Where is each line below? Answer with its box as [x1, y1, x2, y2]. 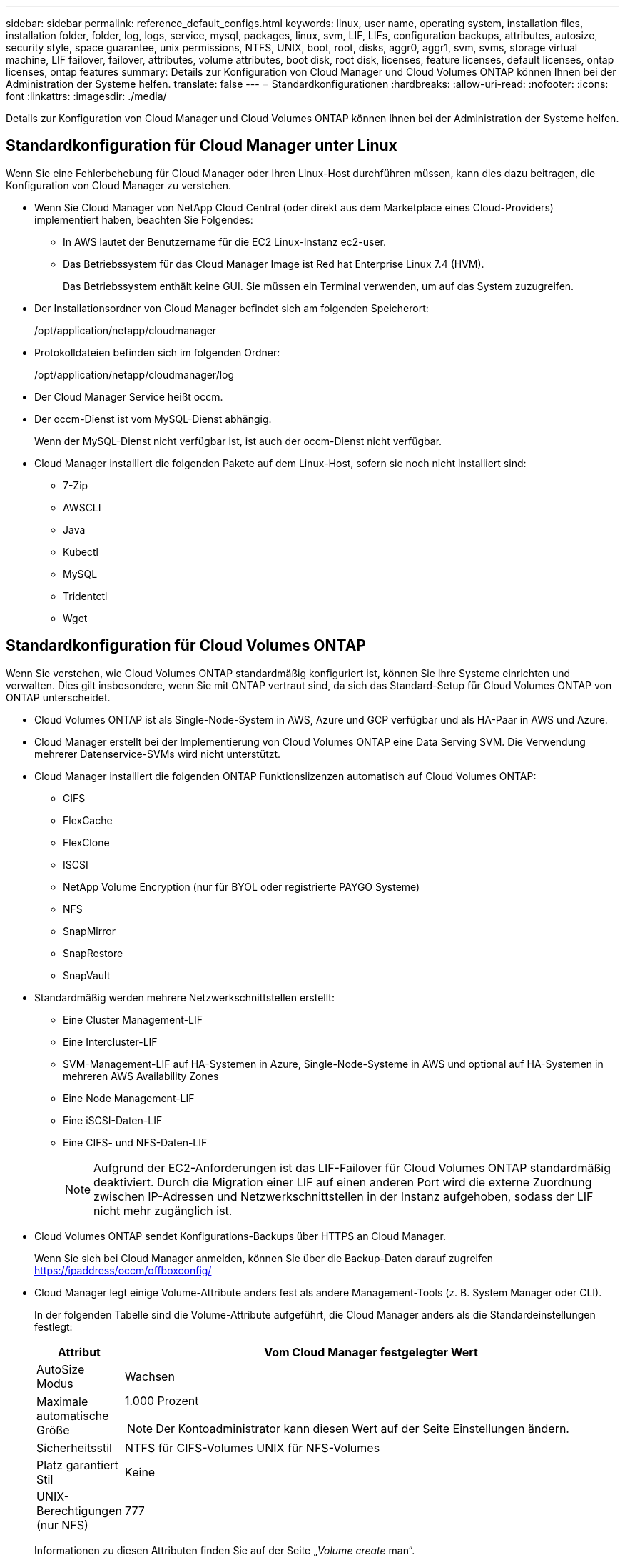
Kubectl [63, 545, 98, 558]
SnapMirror [63, 924, 116, 937]
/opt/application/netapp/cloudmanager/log [34, 368, 235, 381]
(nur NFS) [36, 1517, 88, 1532]
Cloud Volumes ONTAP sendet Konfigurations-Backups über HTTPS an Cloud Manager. [34, 1229, 446, 1242]
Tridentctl [63, 589, 108, 602]
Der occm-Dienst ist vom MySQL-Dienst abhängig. [34, 412, 272, 425]
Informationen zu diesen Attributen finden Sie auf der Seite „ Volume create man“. [34, 1544, 415, 1556]
